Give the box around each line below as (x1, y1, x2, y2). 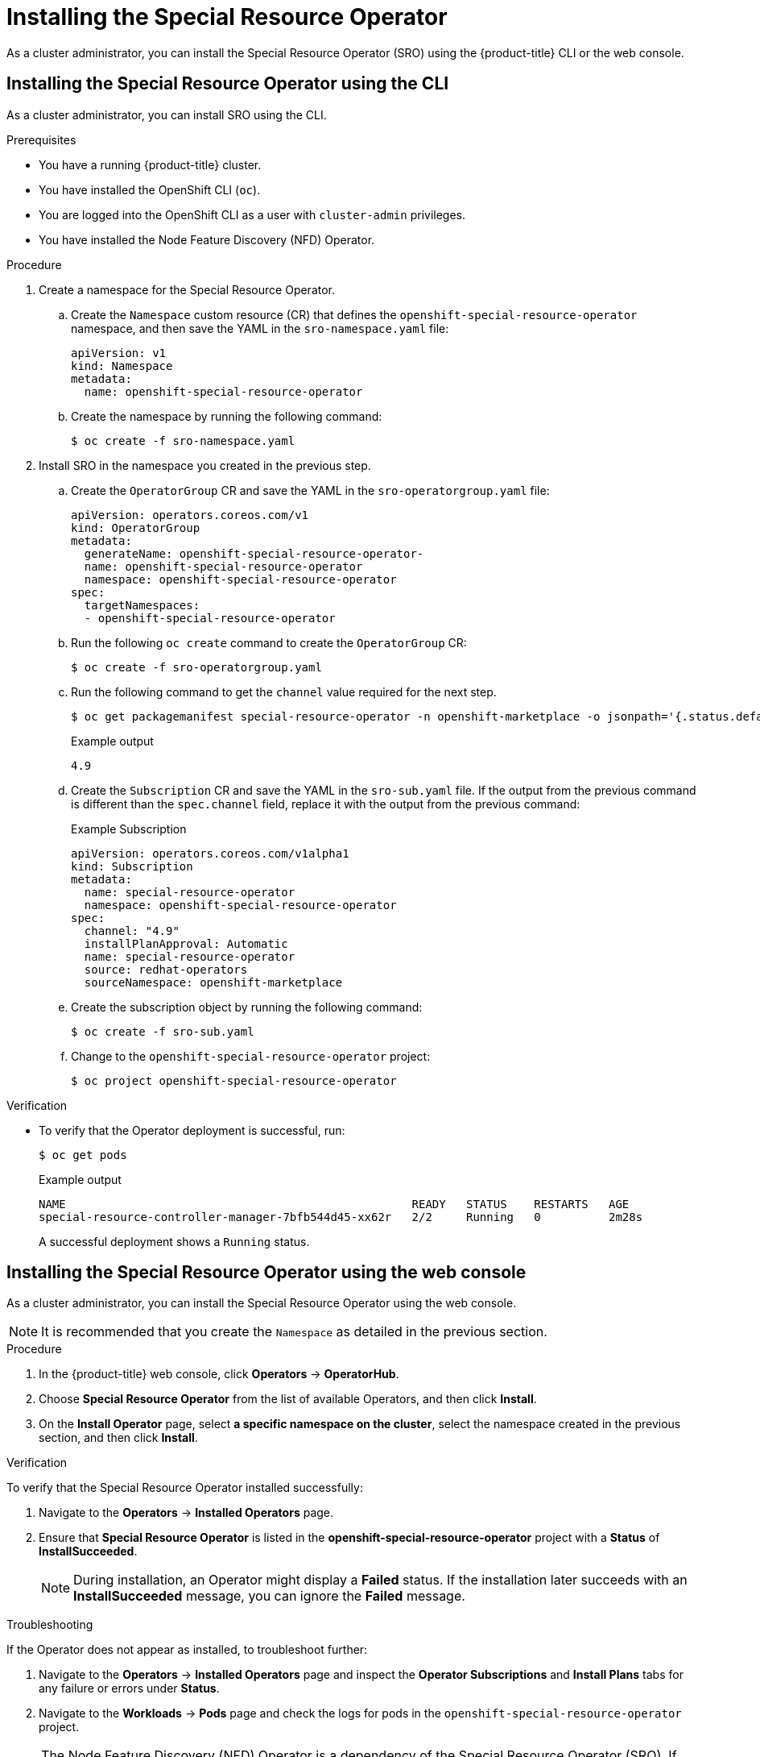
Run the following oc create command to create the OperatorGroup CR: (71, 635, 467, 650)
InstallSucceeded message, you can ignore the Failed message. (73, 1588, 465, 1605)
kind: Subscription (71, 859, 193, 873)
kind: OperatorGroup (71, 521, 200, 534)
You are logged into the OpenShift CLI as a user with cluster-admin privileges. (39, 207, 466, 222)
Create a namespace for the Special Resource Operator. (39, 282, 336, 297)
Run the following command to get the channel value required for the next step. (71, 684, 497, 699)
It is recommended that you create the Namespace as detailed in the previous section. (41, 1323, 547, 1340)
